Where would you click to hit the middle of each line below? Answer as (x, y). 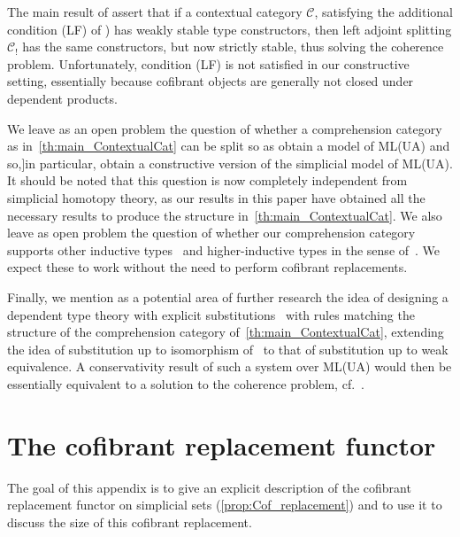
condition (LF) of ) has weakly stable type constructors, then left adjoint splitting (230, 29)
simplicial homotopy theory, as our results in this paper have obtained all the (216, 197)
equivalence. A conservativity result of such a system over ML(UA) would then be (230, 366)
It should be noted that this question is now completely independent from (207, 180)
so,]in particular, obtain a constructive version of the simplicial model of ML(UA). (230, 163)
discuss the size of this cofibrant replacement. (130, 521)
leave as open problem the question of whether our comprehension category (211, 233)
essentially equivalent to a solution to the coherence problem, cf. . (186, 383)
